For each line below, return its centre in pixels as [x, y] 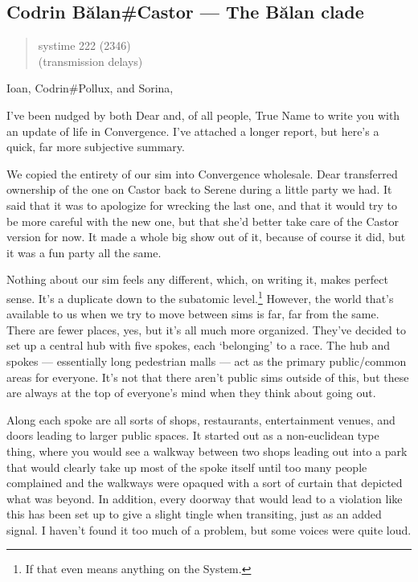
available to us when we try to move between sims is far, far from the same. [193, 314]
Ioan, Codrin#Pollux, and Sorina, [90, 88]
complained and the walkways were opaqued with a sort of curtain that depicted [205, 483]
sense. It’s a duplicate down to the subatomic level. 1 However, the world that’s [200, 297]
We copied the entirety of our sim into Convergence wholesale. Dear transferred [202, 173]
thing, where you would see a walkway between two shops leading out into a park [207, 451]
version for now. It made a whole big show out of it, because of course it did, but [206, 237]
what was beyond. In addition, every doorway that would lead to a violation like [205, 498]
